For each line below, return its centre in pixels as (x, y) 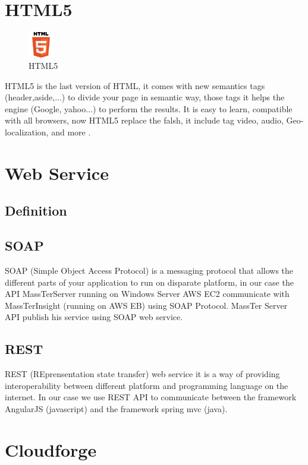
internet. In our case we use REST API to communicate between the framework (151, 397)
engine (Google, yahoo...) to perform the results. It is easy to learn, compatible (149, 108)
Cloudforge (51, 449)
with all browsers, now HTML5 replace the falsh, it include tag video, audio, (144, 120)
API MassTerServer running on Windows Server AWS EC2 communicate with (147, 294)
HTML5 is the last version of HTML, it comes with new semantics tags (135, 85)
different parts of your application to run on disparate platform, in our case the (149, 282)
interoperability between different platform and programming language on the (147, 385)
